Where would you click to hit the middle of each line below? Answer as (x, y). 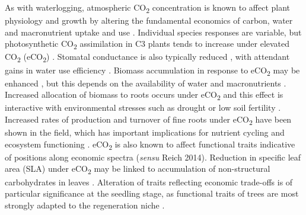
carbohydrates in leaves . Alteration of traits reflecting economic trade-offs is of (149, 182)
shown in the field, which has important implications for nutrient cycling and (145, 132)
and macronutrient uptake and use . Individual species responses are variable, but (153, 32)
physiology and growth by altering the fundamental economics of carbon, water (149, 20)
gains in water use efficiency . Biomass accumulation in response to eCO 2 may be (152, 70)
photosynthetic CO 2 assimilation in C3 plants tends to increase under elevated (147, 44)
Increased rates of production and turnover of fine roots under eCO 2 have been (148, 120)
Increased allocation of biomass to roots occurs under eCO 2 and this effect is (144, 95)
